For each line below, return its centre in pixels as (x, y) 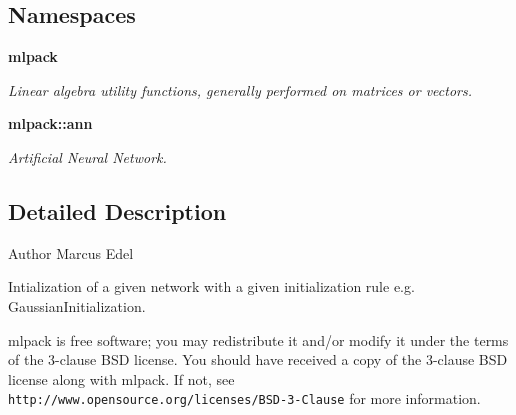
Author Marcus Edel (71, 252)
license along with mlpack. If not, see (121, 378)
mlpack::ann (50, 123)
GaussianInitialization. (77, 305)
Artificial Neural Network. (87, 156)
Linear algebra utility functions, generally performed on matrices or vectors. (240, 89)
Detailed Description (117, 210)
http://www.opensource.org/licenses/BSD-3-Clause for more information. (244, 398)
